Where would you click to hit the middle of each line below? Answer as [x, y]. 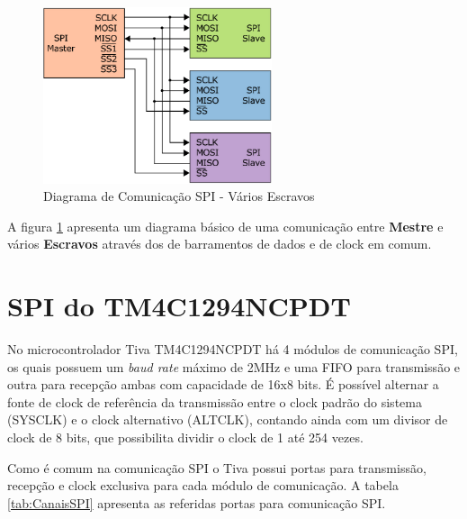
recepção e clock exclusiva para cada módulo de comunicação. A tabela [203, 485]
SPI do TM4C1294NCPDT [179, 306]
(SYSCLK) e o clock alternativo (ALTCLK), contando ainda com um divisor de [228, 419]
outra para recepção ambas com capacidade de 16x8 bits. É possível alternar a [223, 384]
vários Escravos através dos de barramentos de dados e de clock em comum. [220, 244]
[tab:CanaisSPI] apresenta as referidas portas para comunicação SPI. [197, 502]
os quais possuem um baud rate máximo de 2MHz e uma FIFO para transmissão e [234, 366]
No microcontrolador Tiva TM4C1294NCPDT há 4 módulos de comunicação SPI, [233, 349]
